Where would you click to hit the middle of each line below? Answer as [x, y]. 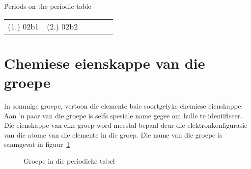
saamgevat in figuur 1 [37, 144]
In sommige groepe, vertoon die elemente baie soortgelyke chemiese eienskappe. [124, 105]
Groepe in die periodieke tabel [69, 160]
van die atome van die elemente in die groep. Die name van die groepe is [113, 134]
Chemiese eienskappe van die [105, 63]
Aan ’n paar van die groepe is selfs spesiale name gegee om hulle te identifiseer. [123, 115]
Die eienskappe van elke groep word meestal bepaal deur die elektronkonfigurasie [126, 125]
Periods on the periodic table [48, 6]
